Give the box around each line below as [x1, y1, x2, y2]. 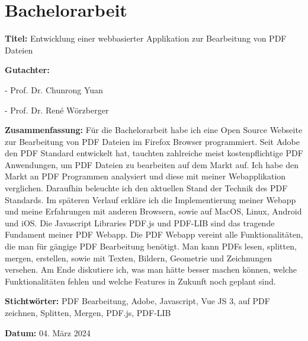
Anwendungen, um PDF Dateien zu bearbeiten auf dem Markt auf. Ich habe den [5, 158, 299, 170]
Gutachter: [5, 64, 50, 76]
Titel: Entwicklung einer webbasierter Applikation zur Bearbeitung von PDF [5, 32, 287, 45]
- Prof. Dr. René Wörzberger [5, 103, 109, 116]
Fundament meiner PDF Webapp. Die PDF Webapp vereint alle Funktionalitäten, [5, 228, 303, 241]
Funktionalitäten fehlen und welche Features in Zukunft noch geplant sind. [5, 274, 276, 287]
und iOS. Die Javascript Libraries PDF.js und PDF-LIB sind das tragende [5, 216, 275, 229]
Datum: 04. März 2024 [5, 326, 91, 339]
